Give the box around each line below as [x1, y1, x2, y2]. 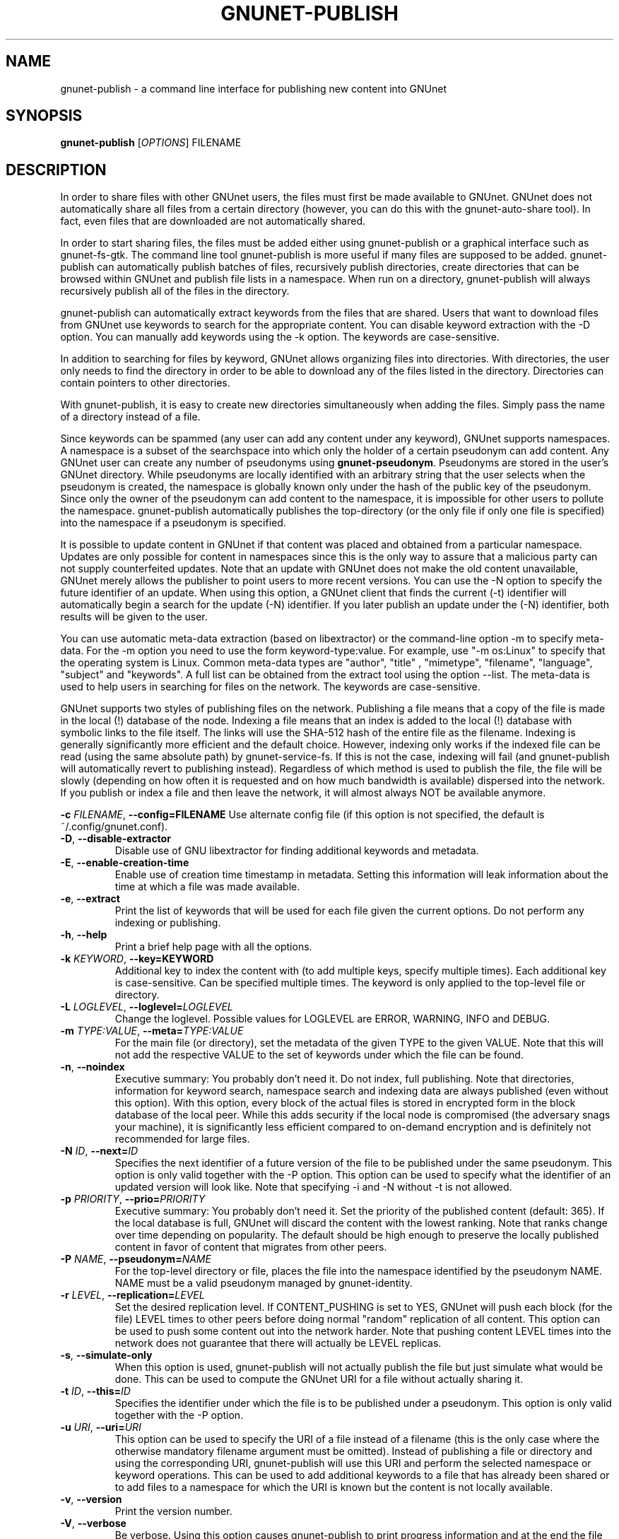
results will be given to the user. [60, 611, 208, 623]
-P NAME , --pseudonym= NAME [60, 1253, 211, 1266]
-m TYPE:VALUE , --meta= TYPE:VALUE [60, 1025, 244, 1037]
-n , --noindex [60, 1061, 125, 1073]
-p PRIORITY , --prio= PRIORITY [60, 1193, 206, 1205]
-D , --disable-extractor [60, 832, 171, 845]
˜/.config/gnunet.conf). [60, 820, 168, 833]
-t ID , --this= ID [60, 1385, 131, 1398]
